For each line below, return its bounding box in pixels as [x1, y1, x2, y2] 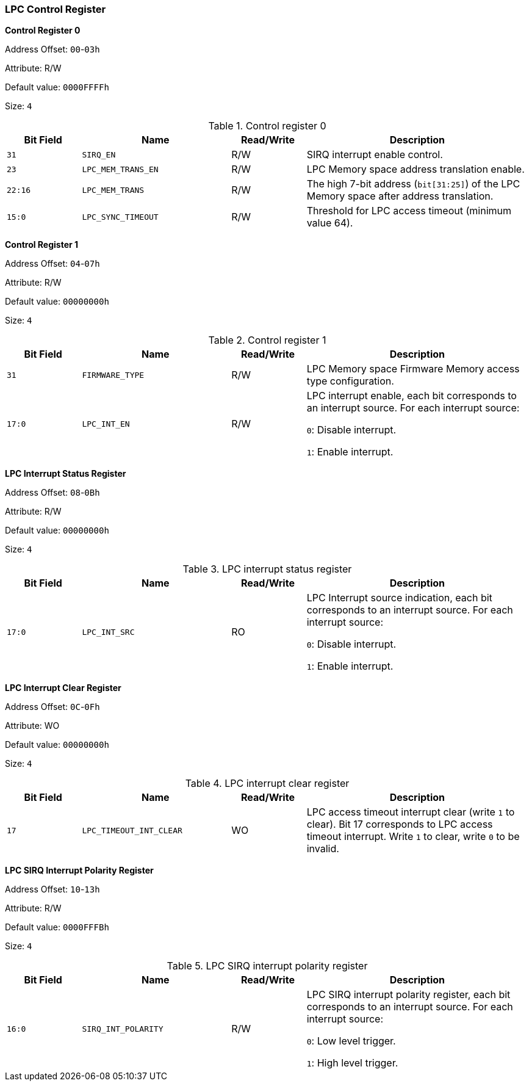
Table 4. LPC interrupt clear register [185, 777, 350, 790]
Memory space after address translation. [306, 190, 494, 203]
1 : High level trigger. [306, 1057, 398, 1070]
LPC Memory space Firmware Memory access [306, 363, 520, 375]
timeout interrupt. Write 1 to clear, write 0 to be [306, 830, 520, 843]
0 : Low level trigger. [306, 1035, 396, 1048]
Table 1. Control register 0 [208, 120, 326, 132]
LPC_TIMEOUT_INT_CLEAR [82, 825, 182, 835]
